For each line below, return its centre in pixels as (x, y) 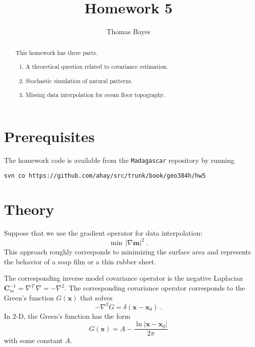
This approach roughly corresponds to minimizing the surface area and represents (127, 252)
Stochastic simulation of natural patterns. (79, 80)
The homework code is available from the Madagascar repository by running (119, 160)
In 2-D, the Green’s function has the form (67, 316)
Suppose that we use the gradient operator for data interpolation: (103, 233)
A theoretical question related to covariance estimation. (97, 67)
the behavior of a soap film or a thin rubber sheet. (80, 261)
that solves (96, 297)
